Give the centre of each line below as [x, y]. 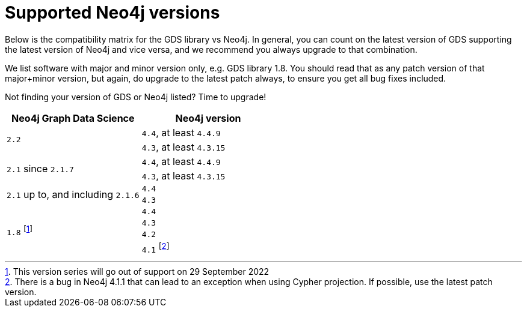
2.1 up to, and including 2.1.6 [73, 194]
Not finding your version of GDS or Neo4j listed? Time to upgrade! [136, 97]
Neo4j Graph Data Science [73, 118]
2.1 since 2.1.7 [40, 168]
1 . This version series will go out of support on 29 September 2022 [137, 272]
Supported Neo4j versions [112, 13]
